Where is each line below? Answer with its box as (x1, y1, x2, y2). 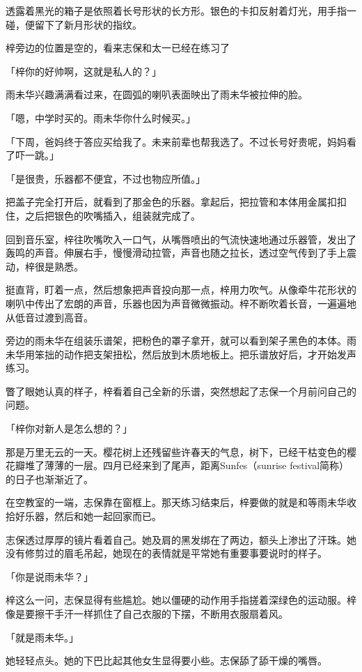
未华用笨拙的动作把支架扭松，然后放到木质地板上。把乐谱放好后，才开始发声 (6, 346, 356, 361)
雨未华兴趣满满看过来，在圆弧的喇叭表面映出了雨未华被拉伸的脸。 (6, 87, 308, 102)
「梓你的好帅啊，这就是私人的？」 (6, 63, 162, 78)
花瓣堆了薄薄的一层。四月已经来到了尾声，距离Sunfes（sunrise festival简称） (6, 458, 349, 473)
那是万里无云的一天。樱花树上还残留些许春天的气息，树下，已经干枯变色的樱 (6, 444, 356, 459)
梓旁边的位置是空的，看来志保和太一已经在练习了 (6, 40, 230, 55)
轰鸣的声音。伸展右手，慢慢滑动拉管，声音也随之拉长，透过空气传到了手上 (6, 245, 347, 260)
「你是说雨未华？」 (6, 569, 93, 583)
